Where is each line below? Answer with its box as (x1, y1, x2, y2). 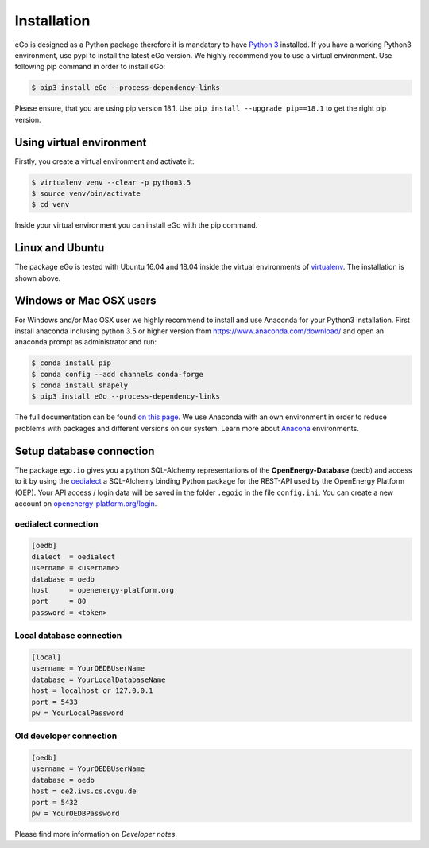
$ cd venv (31, 200, 70, 209)
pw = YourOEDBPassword (31, 809, 120, 819)
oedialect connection (14, 518, 99, 529)
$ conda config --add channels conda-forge (31, 370, 204, 379)
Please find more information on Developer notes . (14, 830, 178, 838)
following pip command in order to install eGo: (14, 62, 166, 72)
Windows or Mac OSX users (14, 294, 157, 308)
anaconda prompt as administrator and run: (14, 337, 157, 347)
